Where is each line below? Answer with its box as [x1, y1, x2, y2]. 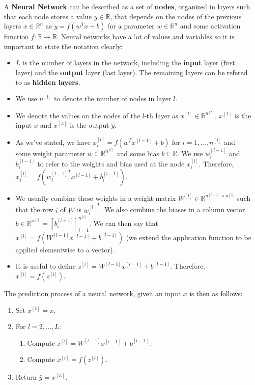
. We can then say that [89, 218, 158, 228]
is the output [70, 120, 109, 130]
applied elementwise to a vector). [15, 244, 115, 254]
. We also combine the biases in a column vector [100, 204, 245, 215]
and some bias [116, 148, 159, 158]
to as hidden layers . [15, 77, 81, 87]
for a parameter [108, 21, 155, 31]
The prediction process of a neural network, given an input [4, 288, 181, 298]
